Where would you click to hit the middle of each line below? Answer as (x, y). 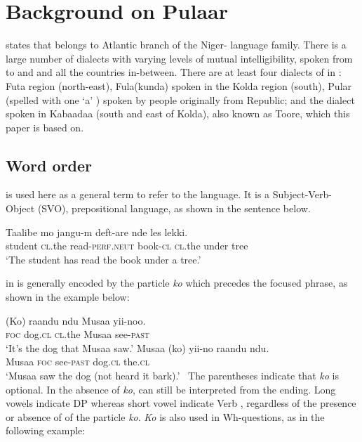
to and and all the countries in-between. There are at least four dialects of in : (174, 72)
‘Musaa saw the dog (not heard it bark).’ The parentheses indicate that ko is (172, 376)
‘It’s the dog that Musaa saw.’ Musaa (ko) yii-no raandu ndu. (138, 347)
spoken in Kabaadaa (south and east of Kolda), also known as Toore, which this (178, 113)
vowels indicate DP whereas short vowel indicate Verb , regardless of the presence (181, 403)
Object (20, 208)
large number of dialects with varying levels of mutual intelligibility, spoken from (179, 58)
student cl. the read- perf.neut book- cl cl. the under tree (127, 246)
